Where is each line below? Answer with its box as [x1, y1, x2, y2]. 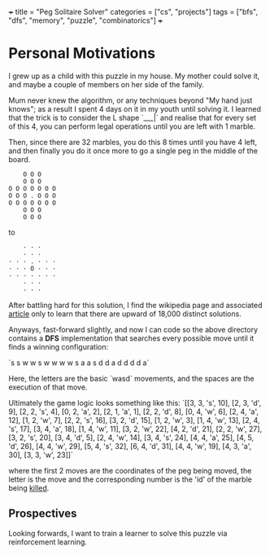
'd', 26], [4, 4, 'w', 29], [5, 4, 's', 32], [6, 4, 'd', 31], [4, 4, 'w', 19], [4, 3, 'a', [8, 441, 252, 451]
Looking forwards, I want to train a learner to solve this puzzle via [8, 528, 228, 538]
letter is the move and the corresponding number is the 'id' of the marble [8, 474, 252, 484]
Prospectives [8, 507, 77, 521]
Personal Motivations [8, 44, 156, 63]
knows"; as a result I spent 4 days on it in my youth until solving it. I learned [8, 104, 262, 113]
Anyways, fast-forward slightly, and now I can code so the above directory [8, 324, 259, 334]
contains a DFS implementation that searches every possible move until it [8, 333, 255, 343]
